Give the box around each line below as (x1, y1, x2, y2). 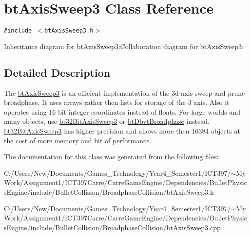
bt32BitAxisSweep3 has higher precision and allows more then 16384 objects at (4, 125, 240, 135)
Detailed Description (4, 65, 111, 80)
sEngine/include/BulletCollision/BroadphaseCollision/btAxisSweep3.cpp (4, 222, 221, 232)
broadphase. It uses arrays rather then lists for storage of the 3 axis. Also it (4, 97, 230, 107)
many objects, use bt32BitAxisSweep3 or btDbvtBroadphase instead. (4, 116, 210, 126)
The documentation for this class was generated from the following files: (4, 152, 219, 162)
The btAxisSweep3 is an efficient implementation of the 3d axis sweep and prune (4, 87, 245, 98)
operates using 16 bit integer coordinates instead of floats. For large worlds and (4, 106, 241, 117)
